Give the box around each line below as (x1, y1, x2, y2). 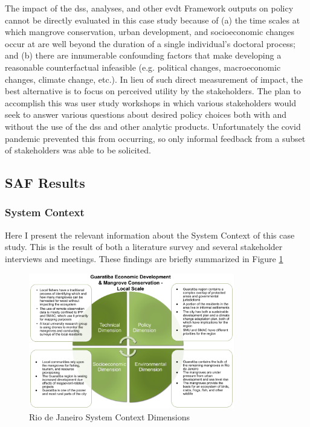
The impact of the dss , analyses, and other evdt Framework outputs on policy (5, 2, 294, 14)
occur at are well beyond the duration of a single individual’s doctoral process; (5, 37, 295, 50)
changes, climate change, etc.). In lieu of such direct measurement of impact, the (5, 72, 303, 85)
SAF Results (5, 173, 85, 192)
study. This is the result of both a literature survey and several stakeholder (5, 240, 283, 253)
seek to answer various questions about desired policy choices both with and (5, 108, 287, 121)
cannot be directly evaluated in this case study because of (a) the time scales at (5, 13, 300, 26)
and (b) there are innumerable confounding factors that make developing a (5, 49, 282, 62)
